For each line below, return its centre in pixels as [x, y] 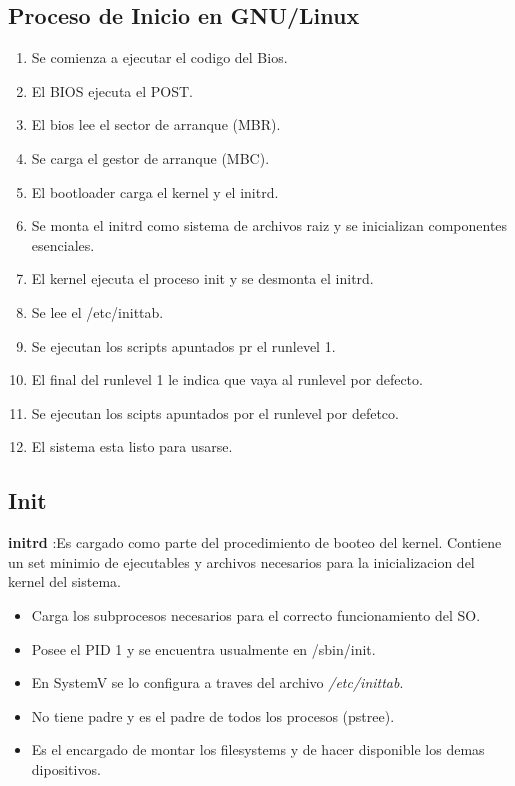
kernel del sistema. [64, 581]
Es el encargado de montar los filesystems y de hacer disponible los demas [258, 749]
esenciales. [63, 244]
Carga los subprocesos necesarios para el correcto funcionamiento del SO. [256, 614]
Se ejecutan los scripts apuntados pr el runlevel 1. [183, 345]
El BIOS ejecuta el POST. [112, 90]
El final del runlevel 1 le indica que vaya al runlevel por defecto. [227, 379]
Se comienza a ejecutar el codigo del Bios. [159, 57]
